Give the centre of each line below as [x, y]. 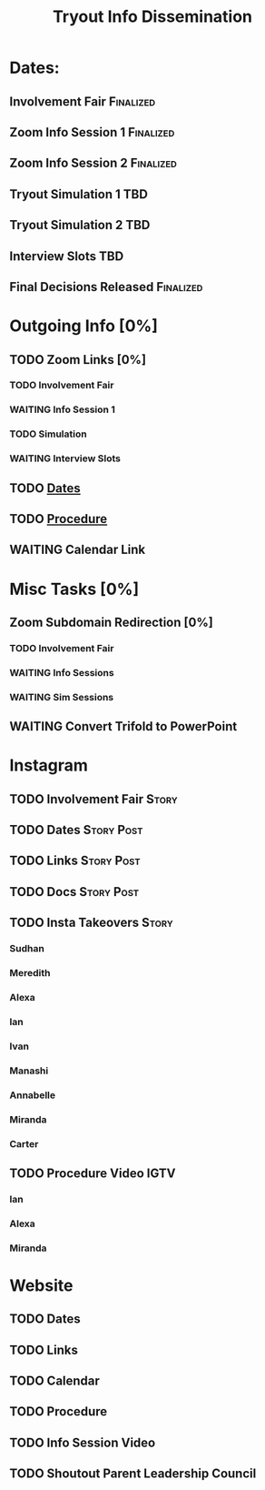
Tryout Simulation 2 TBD [80, 225]
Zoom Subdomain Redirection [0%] [111, 622]
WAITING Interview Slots [65, 458]
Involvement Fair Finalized [83, 101]
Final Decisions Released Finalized [106, 287]
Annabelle [33, 1095]
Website [41, 1285]
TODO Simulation [49, 434]
